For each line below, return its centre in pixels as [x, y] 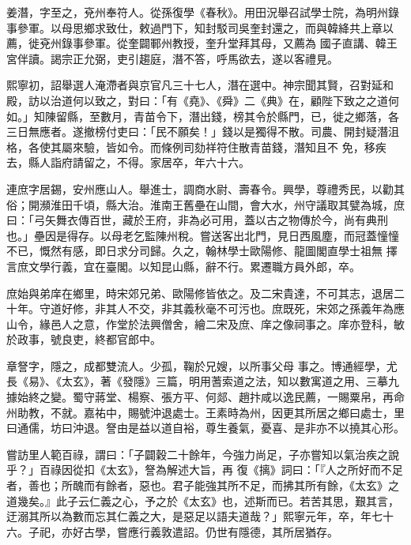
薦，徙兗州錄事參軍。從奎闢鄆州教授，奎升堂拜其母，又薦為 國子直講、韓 [196, 43]
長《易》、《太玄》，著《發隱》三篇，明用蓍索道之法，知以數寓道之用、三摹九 [203, 381]
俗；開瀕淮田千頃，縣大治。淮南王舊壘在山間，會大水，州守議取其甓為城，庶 [205, 204]
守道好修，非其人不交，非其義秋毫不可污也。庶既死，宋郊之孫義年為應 [222, 308]
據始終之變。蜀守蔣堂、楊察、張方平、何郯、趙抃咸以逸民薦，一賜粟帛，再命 [205, 397]
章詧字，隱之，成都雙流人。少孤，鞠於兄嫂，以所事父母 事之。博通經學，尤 [202, 365]
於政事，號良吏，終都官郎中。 [84, 339]
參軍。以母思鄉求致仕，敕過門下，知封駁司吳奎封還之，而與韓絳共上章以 [205, 27]
